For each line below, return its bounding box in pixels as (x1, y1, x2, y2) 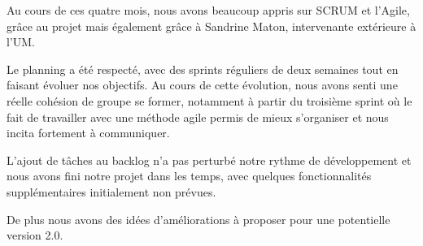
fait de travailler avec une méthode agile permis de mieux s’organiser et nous (7, 108, 389, 125)
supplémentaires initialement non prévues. (7, 183, 216, 200)
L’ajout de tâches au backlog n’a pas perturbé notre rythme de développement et (7, 151, 412, 168)
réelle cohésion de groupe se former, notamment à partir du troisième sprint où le (7, 92, 412, 109)
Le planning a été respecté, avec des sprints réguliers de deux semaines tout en (7, 60, 399, 77)
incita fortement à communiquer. (7, 124, 170, 141)
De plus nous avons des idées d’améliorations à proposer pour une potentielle (7, 210, 390, 227)
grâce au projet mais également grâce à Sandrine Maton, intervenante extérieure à (7, 17, 416, 34)
